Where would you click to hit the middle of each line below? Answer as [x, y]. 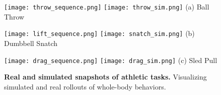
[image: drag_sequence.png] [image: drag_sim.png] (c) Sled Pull [111, 60]
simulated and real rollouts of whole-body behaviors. [85, 86]
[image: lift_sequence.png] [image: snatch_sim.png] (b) [99, 33]
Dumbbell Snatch [31, 43]
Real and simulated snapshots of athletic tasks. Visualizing [105, 77]
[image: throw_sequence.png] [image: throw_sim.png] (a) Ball [107, 6]
